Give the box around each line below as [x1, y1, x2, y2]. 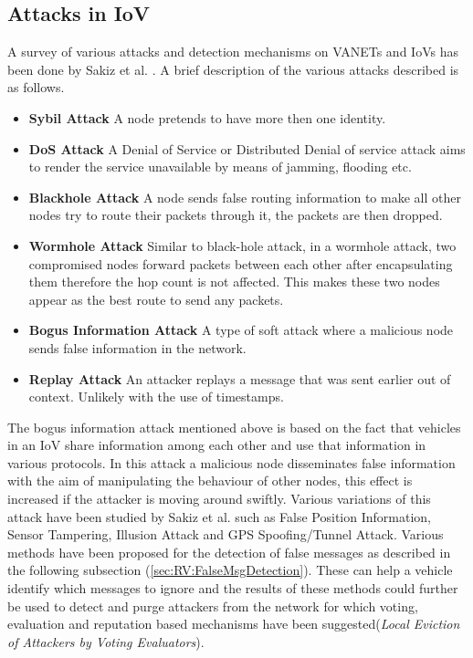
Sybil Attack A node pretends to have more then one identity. [28, 108, 386, 127]
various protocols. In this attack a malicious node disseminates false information [7, 453, 456, 472]
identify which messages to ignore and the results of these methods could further [7, 579, 458, 598]
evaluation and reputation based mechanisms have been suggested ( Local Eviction [7, 614, 460, 633]
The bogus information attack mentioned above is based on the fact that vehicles [7, 417, 461, 436]
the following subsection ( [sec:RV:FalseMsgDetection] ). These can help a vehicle [7, 560, 453, 580]
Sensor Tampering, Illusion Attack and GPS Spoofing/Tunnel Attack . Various [7, 525, 444, 544]
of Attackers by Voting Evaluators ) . [7, 632, 205, 651]
